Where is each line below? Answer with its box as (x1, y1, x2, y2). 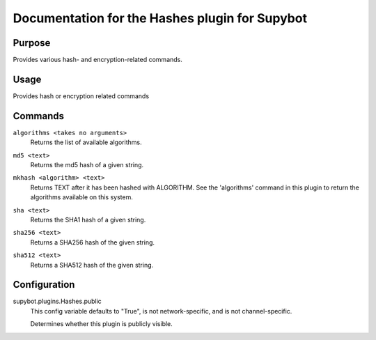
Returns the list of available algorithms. (30, 138, 142, 146)
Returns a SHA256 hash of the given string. (30, 238, 155, 247)
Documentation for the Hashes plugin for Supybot (13, 10, 308, 26)
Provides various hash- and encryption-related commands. (13, 56, 182, 64)
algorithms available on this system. (30, 193, 134, 201)
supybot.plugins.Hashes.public (13, 297, 102, 306)
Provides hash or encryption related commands (13, 91, 150, 100)
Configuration (13, 279, 75, 291)
